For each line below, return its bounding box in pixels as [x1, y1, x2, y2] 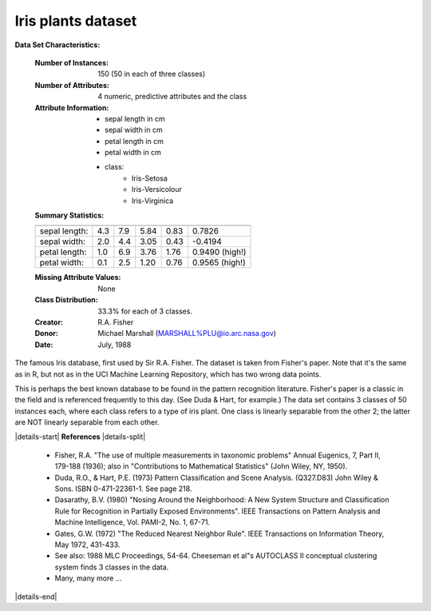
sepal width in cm [105, 125, 163, 135]
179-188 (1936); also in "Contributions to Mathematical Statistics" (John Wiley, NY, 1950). [54, 461, 348, 471]
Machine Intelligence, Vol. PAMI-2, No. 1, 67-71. [54, 517, 211, 527]
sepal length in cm [105, 114, 165, 123]
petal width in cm [105, 148, 161, 158]
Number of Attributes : [34, 80, 109, 90]
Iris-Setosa [132, 173, 168, 183]
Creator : [34, 317, 64, 327]
